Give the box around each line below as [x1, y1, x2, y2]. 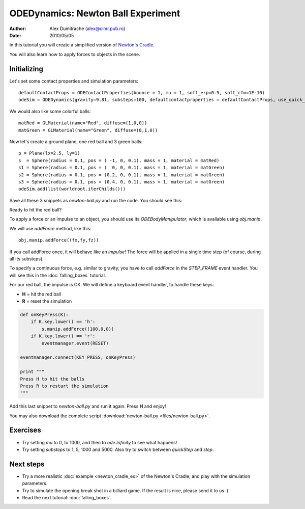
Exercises [9, 426, 42, 435]
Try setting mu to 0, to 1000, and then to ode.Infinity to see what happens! [22, 439, 177, 445]
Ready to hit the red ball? [9, 207, 62, 213]
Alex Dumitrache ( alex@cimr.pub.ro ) [49, 25, 126, 32]
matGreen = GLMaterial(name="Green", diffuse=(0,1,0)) [18, 127, 158, 133]
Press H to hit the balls [20, 376, 85, 382]
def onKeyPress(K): [20, 311, 69, 317]
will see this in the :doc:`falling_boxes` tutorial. [9, 272, 106, 278]
